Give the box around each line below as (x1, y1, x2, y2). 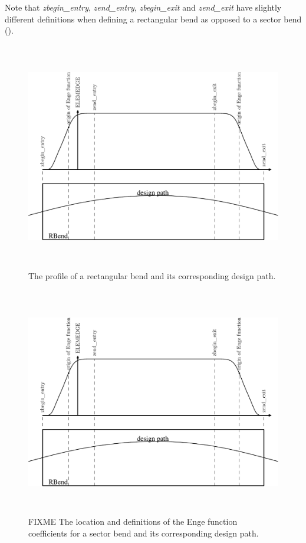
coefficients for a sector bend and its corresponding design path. (28, 527, 259, 539)
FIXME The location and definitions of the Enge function (28, 515, 238, 528)
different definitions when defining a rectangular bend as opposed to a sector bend (5, 12, 302, 25)
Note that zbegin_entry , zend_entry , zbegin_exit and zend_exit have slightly (5, 1, 282, 13)
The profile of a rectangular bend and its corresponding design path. (28, 270, 276, 282)
